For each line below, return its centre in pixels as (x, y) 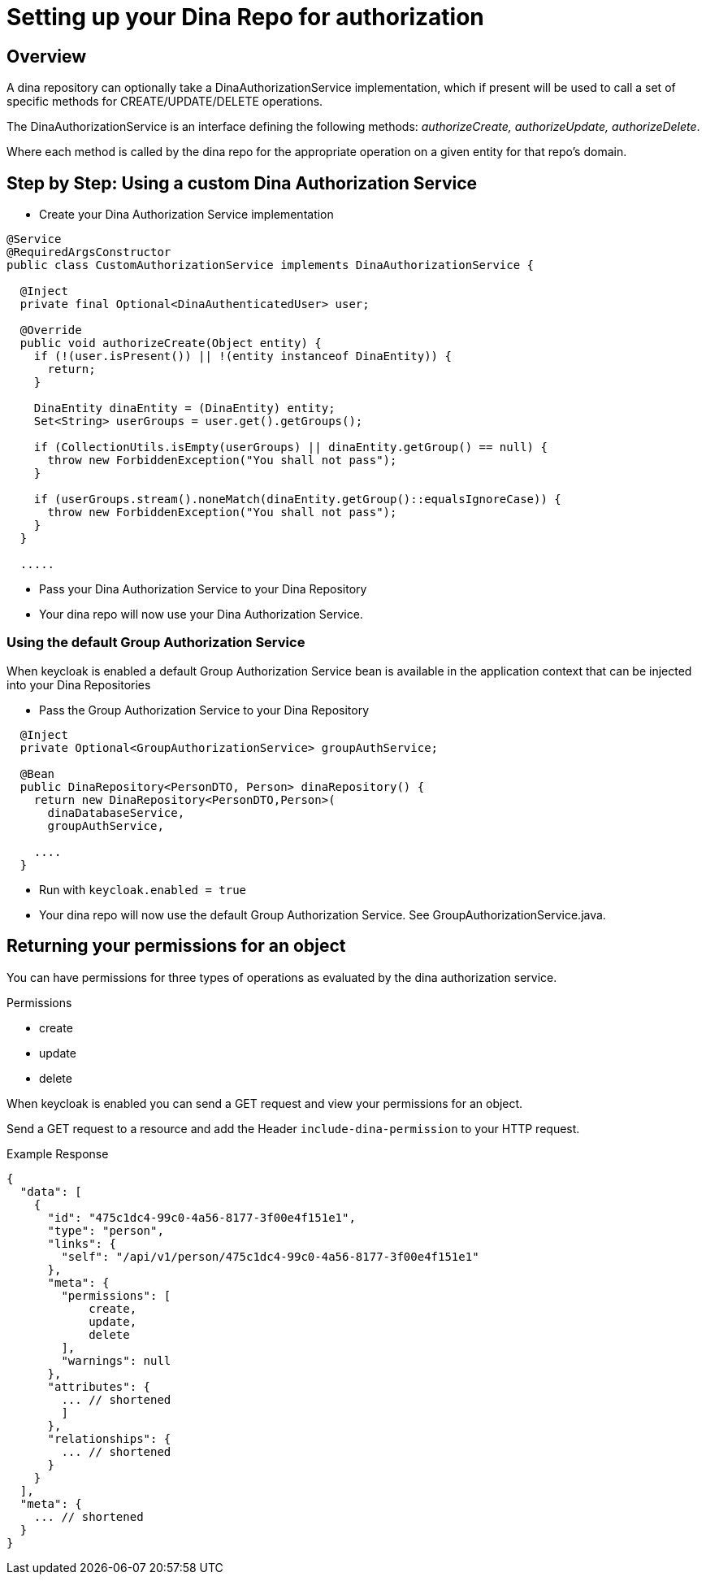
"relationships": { (109, 1438)
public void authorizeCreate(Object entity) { (171, 343)
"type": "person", (106, 1230)
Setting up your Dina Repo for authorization (245, 17)
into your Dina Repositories (79, 684)
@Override (51, 330)
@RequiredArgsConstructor (89, 252)
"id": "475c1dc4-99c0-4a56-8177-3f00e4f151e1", (201, 1217)
